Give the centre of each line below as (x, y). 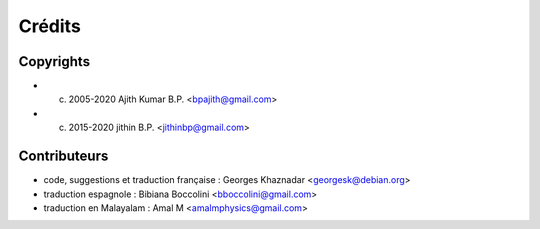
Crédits (50, 26)
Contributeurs (63, 156)
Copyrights (54, 61)
